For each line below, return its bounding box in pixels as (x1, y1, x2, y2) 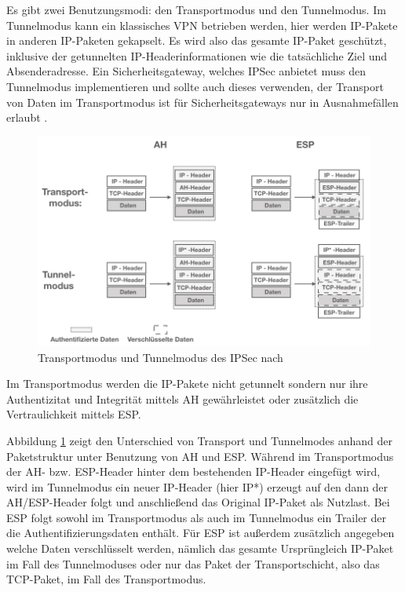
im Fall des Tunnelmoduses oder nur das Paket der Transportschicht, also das (6, 555, 380, 572)
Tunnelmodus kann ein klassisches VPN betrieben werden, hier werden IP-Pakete (6, 16, 398, 33)
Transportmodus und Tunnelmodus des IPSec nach (38, 349, 283, 365)
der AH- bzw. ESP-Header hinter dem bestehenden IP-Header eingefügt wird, (6, 463, 381, 480)
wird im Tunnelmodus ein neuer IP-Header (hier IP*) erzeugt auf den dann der (6, 478, 389, 495)
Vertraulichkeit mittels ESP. (6, 406, 141, 422)
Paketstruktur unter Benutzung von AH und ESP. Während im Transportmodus (6, 448, 394, 464)
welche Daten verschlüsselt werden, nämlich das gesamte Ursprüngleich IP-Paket (6, 540, 394, 557)
